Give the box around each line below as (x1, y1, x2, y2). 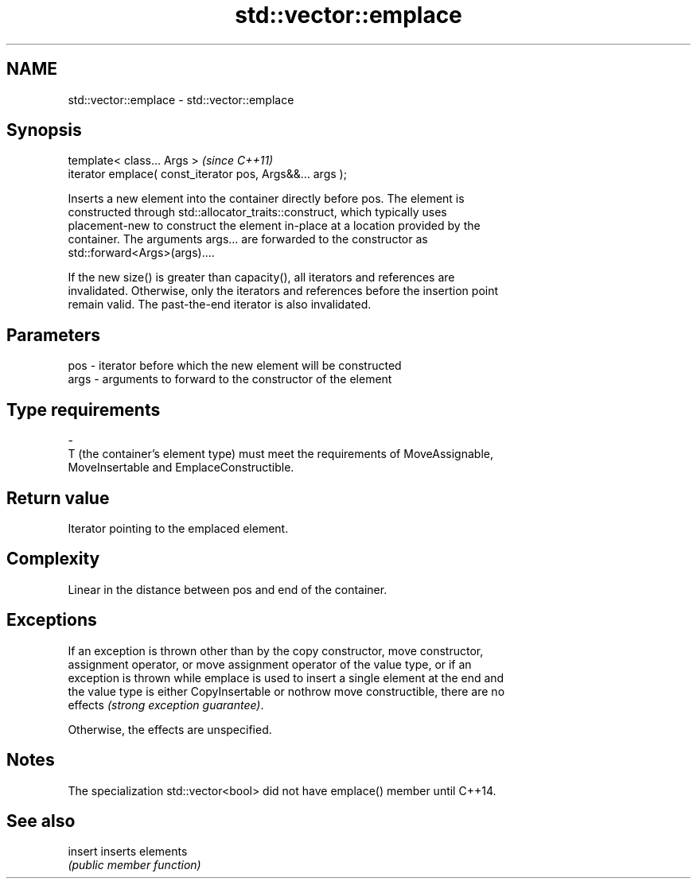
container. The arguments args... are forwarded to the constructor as (68, 232, 428, 246)
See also (6, 810, 76, 831)
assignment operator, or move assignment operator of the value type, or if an (68, 657, 472, 671)
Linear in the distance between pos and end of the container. (68, 582, 387, 596)
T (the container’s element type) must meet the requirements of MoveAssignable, (68, 447, 493, 461)
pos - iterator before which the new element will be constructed (68, 359, 402, 373)
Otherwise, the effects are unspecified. (68, 722, 272, 736)
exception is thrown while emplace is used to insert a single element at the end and (68, 670, 504, 685)
